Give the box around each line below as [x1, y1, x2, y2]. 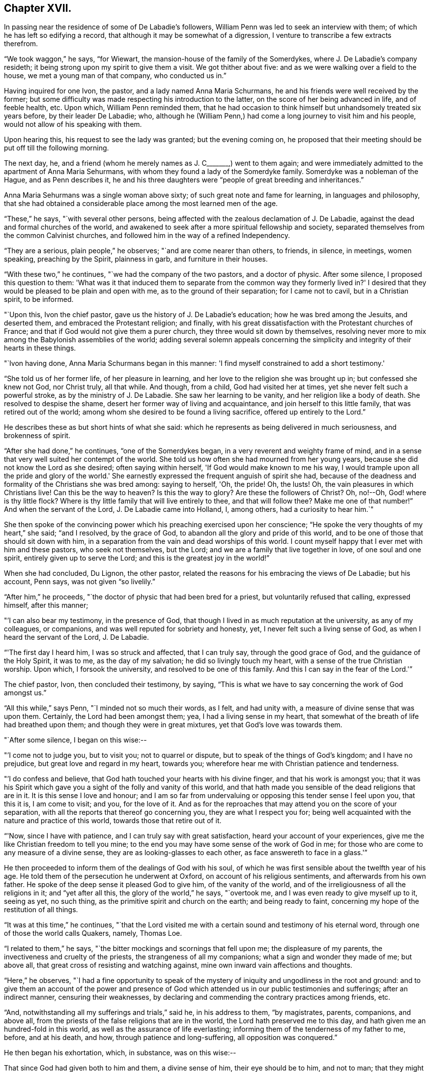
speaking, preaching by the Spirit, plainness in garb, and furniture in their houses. [4, 255, 268, 264]
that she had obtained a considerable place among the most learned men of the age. [4, 199, 278, 208]
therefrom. [4, 39, 38, 48]
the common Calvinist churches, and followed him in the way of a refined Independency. [4, 231, 290, 240]
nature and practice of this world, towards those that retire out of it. [4, 816, 222, 825]
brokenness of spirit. [4, 431, 71, 440]
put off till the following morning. [4, 144, 109, 152]
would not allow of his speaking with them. [4, 120, 142, 129]
